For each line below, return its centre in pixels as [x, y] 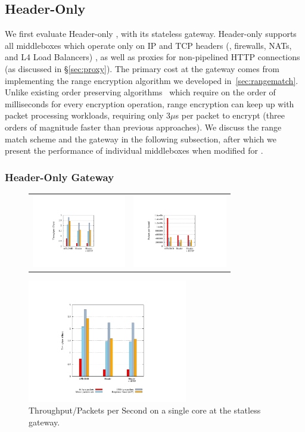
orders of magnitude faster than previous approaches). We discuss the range [143, 127]
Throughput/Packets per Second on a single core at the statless [145, 410]
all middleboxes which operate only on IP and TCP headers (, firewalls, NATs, [148, 45]
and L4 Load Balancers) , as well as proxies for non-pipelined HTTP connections [152, 57]
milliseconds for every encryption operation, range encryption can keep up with [150, 103]
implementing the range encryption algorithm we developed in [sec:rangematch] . [152, 80]
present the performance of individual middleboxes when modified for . [134, 150]
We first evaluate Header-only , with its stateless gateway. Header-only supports [151, 34]
